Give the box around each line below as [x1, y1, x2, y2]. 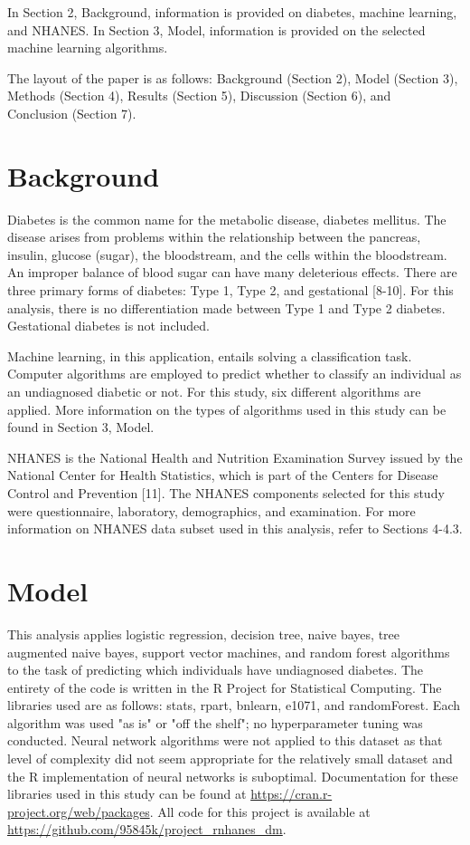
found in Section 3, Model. [7, 418, 155, 437]
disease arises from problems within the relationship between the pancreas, [7, 227, 421, 246]
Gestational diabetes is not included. [7, 316, 210, 335]
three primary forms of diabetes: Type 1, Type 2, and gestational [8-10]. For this [7, 281, 454, 300]
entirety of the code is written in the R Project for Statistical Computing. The [7, 677, 442, 696]
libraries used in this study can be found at [7, 784, 247, 803]
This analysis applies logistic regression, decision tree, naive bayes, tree [7, 624, 400, 643]
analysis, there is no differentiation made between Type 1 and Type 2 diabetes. [7, 298, 446, 317]
